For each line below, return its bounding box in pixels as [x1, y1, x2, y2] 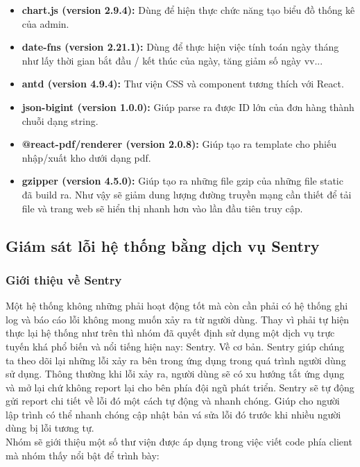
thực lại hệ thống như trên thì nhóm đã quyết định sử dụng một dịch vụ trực [6, 325, 335, 340]
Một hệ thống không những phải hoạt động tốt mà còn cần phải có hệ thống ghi [6, 298, 348, 313]
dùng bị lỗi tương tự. [6, 421, 94, 435]
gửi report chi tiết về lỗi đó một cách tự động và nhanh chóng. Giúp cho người [6, 393, 340, 408]
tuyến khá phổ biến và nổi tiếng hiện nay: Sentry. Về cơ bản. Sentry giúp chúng [6, 339, 345, 353]
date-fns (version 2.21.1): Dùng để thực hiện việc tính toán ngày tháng [22, 40, 339, 54]
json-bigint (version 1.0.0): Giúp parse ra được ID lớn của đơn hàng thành [22, 99, 354, 114]
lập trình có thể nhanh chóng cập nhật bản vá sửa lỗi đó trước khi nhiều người [6, 407, 341, 421]
